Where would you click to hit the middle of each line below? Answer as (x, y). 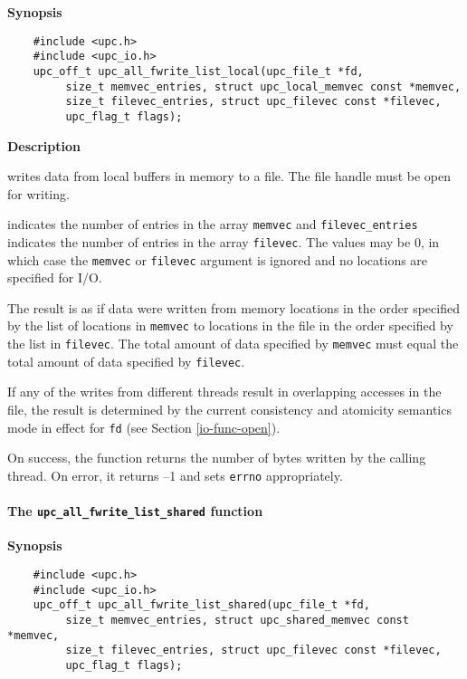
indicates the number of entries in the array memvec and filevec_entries (213, 224)
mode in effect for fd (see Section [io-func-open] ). (144, 427)
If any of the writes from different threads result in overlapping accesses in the (224, 392)
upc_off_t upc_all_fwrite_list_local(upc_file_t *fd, (198, 71)
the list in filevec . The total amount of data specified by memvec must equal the (233, 344)
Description (44, 145)
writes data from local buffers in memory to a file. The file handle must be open (229, 176)
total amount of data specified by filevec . (126, 361)
